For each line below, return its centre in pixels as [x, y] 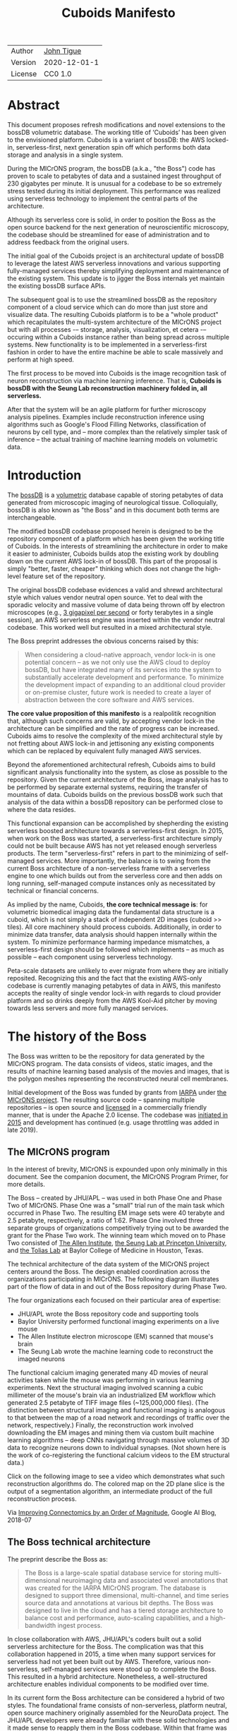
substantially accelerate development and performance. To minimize [124, 677]
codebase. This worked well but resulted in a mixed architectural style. [110, 628]
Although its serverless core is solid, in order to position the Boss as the [112, 220]
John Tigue [62, 51]
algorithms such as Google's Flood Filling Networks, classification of [107, 424]
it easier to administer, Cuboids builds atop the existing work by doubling [113, 554]
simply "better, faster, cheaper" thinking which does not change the [106, 569]
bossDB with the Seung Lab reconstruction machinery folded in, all [107, 388]
